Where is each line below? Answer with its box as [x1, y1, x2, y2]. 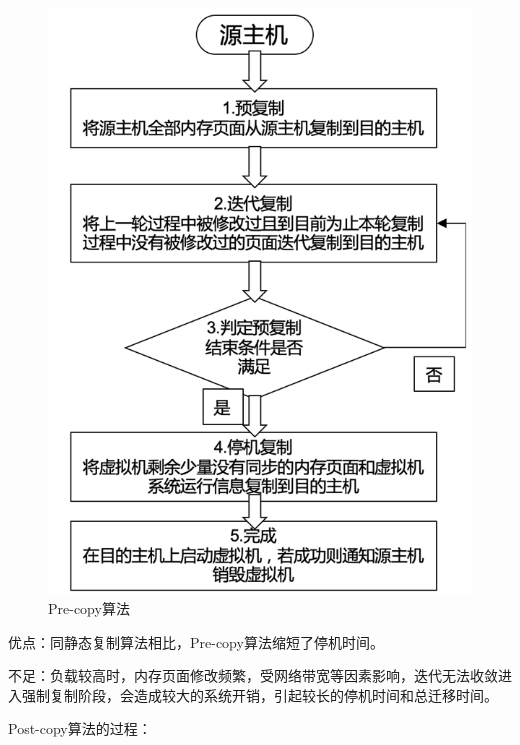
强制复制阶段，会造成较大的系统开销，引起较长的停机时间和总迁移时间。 [21, 684, 498, 705]
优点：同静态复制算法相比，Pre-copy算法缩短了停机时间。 [8, 631, 384, 652]
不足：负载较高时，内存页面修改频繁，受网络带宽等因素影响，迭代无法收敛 [8, 665, 498, 686]
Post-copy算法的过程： [8, 718, 152, 739]
